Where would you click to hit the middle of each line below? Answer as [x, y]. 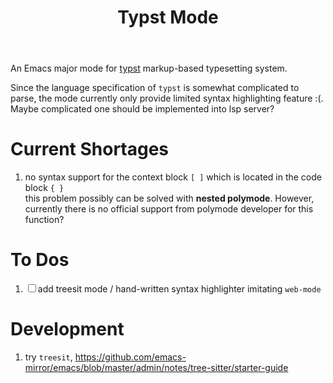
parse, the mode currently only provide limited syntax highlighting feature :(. [167, 98]
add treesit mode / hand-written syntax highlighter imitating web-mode [179, 289]
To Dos [40, 260]
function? [44, 220]
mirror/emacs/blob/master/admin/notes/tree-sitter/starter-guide [156, 367]
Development [67, 329]
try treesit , [48, 357]
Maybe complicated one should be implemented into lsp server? [142, 109]
